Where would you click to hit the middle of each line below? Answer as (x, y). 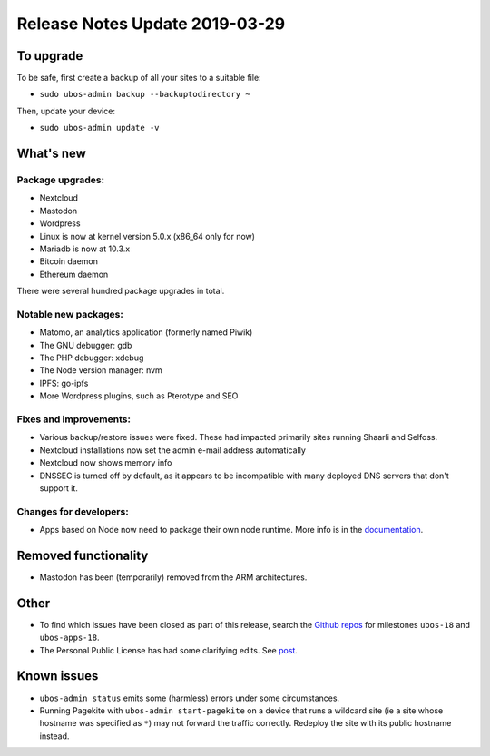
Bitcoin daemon (69, 261)
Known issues (58, 676)
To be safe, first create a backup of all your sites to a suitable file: (139, 78)
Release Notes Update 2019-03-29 (151, 24)
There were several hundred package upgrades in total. (121, 291)
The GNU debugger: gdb (86, 345)
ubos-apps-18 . (69, 638)
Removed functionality (83, 555)
